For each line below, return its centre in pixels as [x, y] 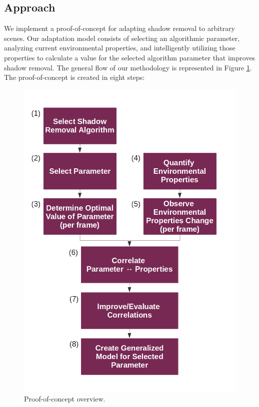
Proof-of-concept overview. [65, 399]
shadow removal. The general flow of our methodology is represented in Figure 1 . [128, 67]
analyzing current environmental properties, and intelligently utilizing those [120, 48]
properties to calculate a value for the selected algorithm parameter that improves [130, 57]
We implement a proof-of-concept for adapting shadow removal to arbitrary [119, 28]
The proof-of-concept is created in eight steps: [74, 77]
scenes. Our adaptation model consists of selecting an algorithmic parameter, [122, 38]
